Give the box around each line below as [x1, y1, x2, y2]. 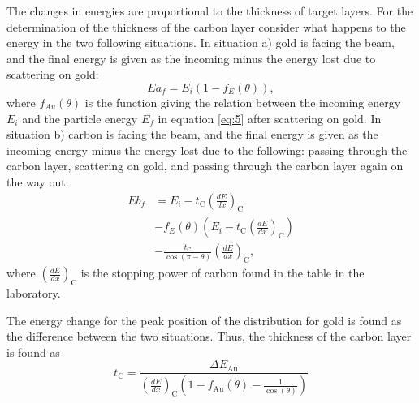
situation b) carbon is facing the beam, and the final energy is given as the [6, 126, 378, 143]
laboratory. [6, 285, 61, 302]
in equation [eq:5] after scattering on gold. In [158, 109, 382, 126]
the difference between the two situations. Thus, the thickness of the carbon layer [6, 328, 412, 345]
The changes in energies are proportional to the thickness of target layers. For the [6, 2, 413, 19]
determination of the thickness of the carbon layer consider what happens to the [6, 18, 406, 35]
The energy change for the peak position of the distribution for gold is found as [6, 311, 402, 328]
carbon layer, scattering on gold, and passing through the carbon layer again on [6, 157, 404, 174]
